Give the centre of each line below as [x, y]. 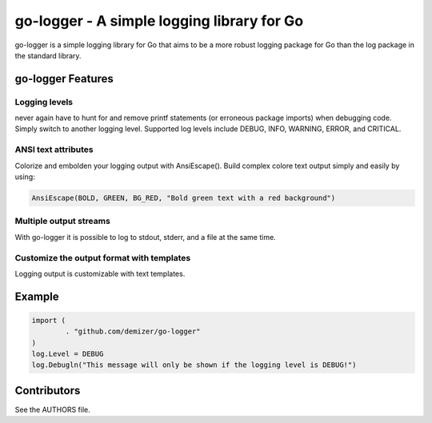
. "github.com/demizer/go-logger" [133, 331]
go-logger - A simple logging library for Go [159, 21]
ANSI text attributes [54, 150]
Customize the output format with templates [103, 257]
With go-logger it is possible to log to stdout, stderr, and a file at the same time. [145, 237]
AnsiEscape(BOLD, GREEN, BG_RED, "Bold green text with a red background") [184, 198]
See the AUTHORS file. [53, 409]
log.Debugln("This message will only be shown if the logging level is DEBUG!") [194, 365]
